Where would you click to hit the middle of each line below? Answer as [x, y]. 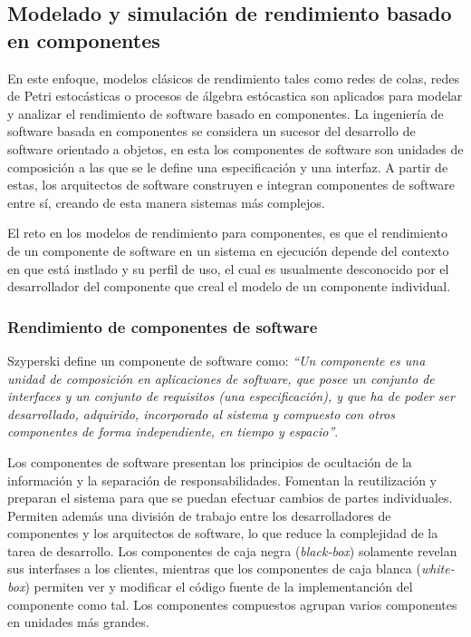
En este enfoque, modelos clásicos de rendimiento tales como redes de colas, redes [233, 78]
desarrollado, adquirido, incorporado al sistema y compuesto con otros [201, 413]
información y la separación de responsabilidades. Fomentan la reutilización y [222, 480]
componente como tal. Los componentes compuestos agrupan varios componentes [232, 604]
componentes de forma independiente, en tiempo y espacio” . [173, 431]
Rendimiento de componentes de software [163, 326]
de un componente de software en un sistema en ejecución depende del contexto [228, 250]
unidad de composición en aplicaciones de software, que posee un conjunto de [221, 378]
